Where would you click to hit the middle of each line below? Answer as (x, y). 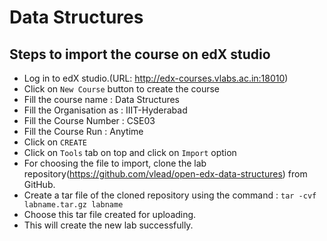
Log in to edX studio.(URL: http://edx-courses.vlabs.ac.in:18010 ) (156, 78)
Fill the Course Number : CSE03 (89, 120)
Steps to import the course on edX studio (140, 54)
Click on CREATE (55, 142)
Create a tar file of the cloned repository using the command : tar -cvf (170, 195)
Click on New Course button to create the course (122, 89)
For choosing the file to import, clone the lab (115, 163)
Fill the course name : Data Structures (101, 99)
